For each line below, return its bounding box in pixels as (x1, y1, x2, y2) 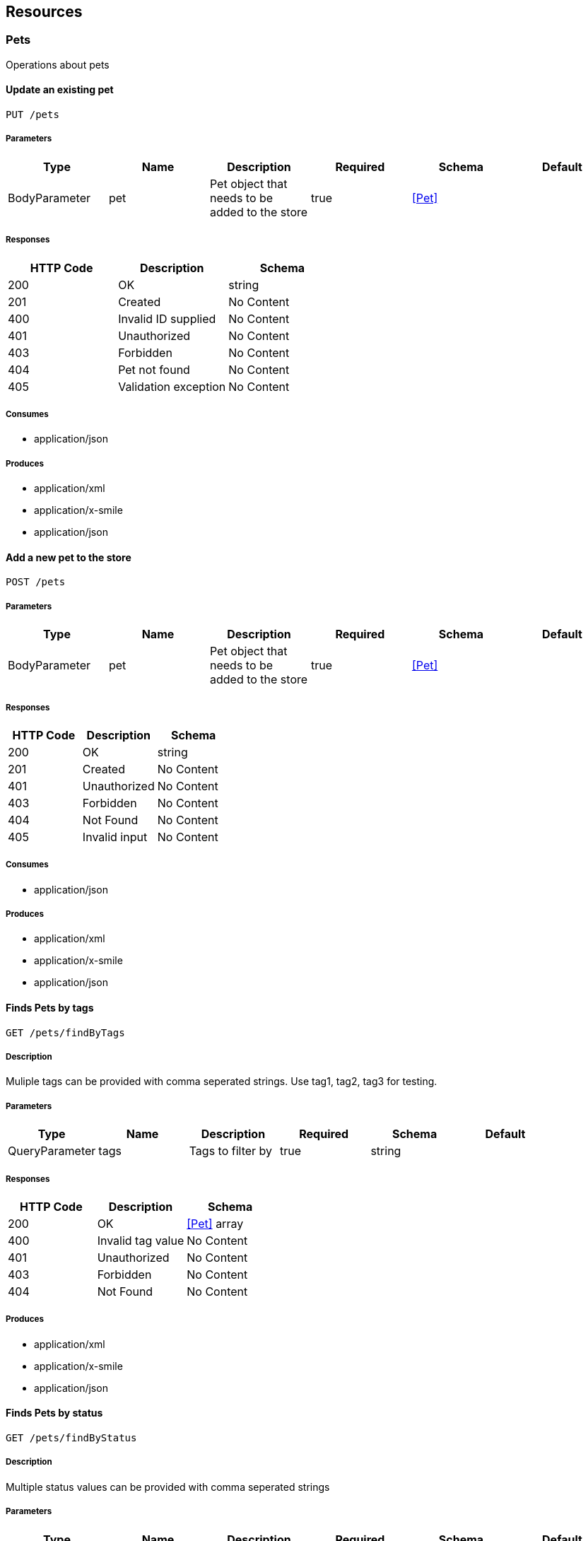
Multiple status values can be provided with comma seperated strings (6, 1480, 330, 1493)
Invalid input (82, 829, 148, 844)
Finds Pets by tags (6, 1002, 94, 1014)
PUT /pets (6, 109, 59, 121)
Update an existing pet (6, 83, 114, 96)
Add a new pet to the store (6, 551, 131, 563)
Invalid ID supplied (118, 311, 216, 326)
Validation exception (118, 379, 226, 394)
